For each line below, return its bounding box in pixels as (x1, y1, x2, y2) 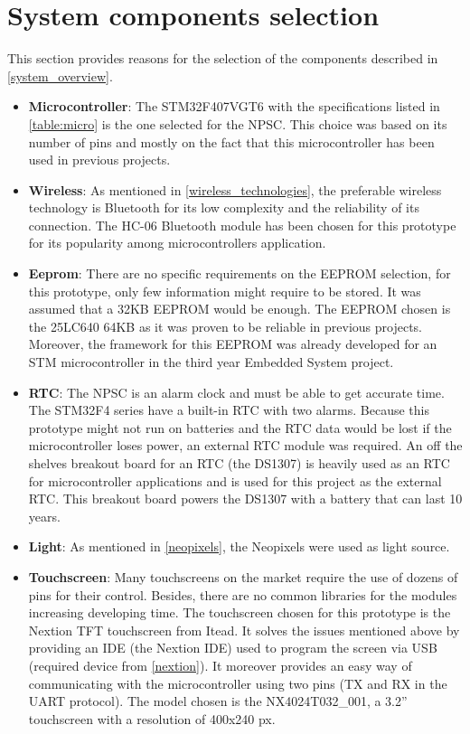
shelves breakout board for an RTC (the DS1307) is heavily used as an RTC (28, 454, 450, 472)
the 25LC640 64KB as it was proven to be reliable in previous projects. (28, 316, 423, 335)
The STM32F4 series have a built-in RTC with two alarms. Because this (28, 400, 429, 419)
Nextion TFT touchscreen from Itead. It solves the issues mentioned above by (28, 620, 460, 639)
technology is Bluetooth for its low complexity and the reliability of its (28, 198, 419, 217)
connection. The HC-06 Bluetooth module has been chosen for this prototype (28, 215, 456, 234)
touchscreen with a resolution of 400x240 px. (28, 709, 276, 728)
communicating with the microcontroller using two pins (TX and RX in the (28, 673, 447, 692)
